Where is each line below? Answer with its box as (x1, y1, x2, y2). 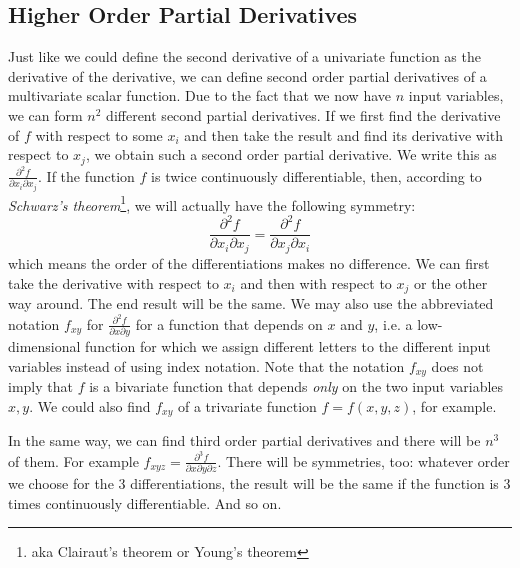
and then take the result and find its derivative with (184, 124, 504, 145)
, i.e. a (374, 313, 413, 334)
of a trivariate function (177, 395, 317, 416)
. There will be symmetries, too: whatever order (217, 450, 510, 471)
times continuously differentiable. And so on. (8, 492, 282, 513)
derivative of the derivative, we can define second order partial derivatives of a (8, 65, 487, 86)
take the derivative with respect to (8, 272, 219, 293)
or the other (414, 272, 488, 293)
